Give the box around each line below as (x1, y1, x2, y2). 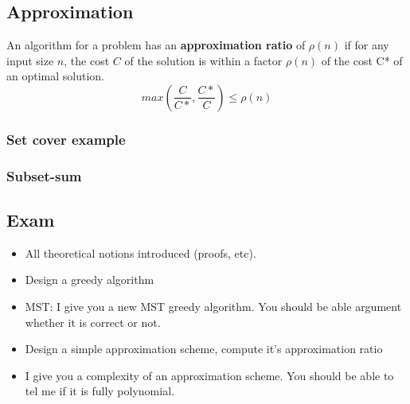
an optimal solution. (6, 68, 104, 84)
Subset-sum (6, 165, 82, 185)
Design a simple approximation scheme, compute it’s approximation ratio (25, 340, 383, 357)
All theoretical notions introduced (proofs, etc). (25, 244, 256, 261)
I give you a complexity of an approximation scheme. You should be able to (25, 367, 394, 383)
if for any (344, 37, 389, 53)
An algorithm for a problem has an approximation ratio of (6, 37, 306, 53)
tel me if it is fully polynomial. (25, 383, 174, 399)
